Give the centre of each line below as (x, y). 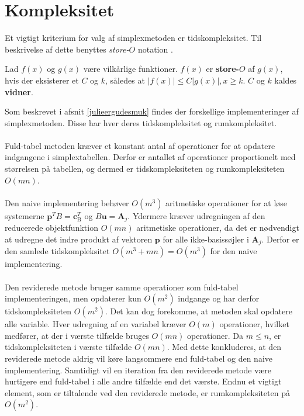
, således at (125, 80)
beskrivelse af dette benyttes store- (67, 49)
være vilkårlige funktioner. (130, 69)
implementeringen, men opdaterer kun (73, 298)
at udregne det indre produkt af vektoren (79, 239)
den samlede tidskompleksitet (57, 251)
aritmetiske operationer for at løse (227, 202)
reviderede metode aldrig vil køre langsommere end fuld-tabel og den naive (139, 358)
